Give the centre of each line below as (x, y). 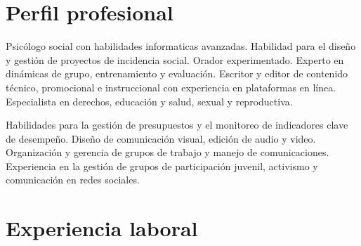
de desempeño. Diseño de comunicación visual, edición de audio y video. (161, 138)
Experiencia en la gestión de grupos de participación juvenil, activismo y (162, 166)
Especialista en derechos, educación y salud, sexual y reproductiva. (149, 101)
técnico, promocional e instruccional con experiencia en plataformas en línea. (171, 87)
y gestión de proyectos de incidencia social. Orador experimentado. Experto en (175, 59)
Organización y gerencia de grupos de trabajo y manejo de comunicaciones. (168, 152)
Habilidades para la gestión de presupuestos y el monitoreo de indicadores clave (177, 125)
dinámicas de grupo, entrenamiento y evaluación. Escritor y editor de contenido (177, 73)
